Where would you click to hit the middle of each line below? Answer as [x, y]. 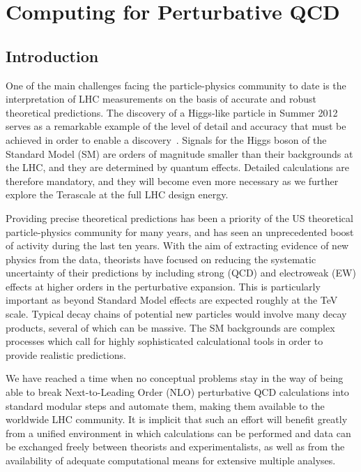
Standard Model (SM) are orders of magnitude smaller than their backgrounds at [179, 153]
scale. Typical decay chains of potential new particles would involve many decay [176, 314]
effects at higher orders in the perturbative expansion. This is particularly [163, 286]
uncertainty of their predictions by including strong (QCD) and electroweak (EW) [181, 273]
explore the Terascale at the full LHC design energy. [117, 194]
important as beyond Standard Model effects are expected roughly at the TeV [172, 300]
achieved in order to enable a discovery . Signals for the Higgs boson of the [166, 139]
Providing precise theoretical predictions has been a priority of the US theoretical [179, 217]
